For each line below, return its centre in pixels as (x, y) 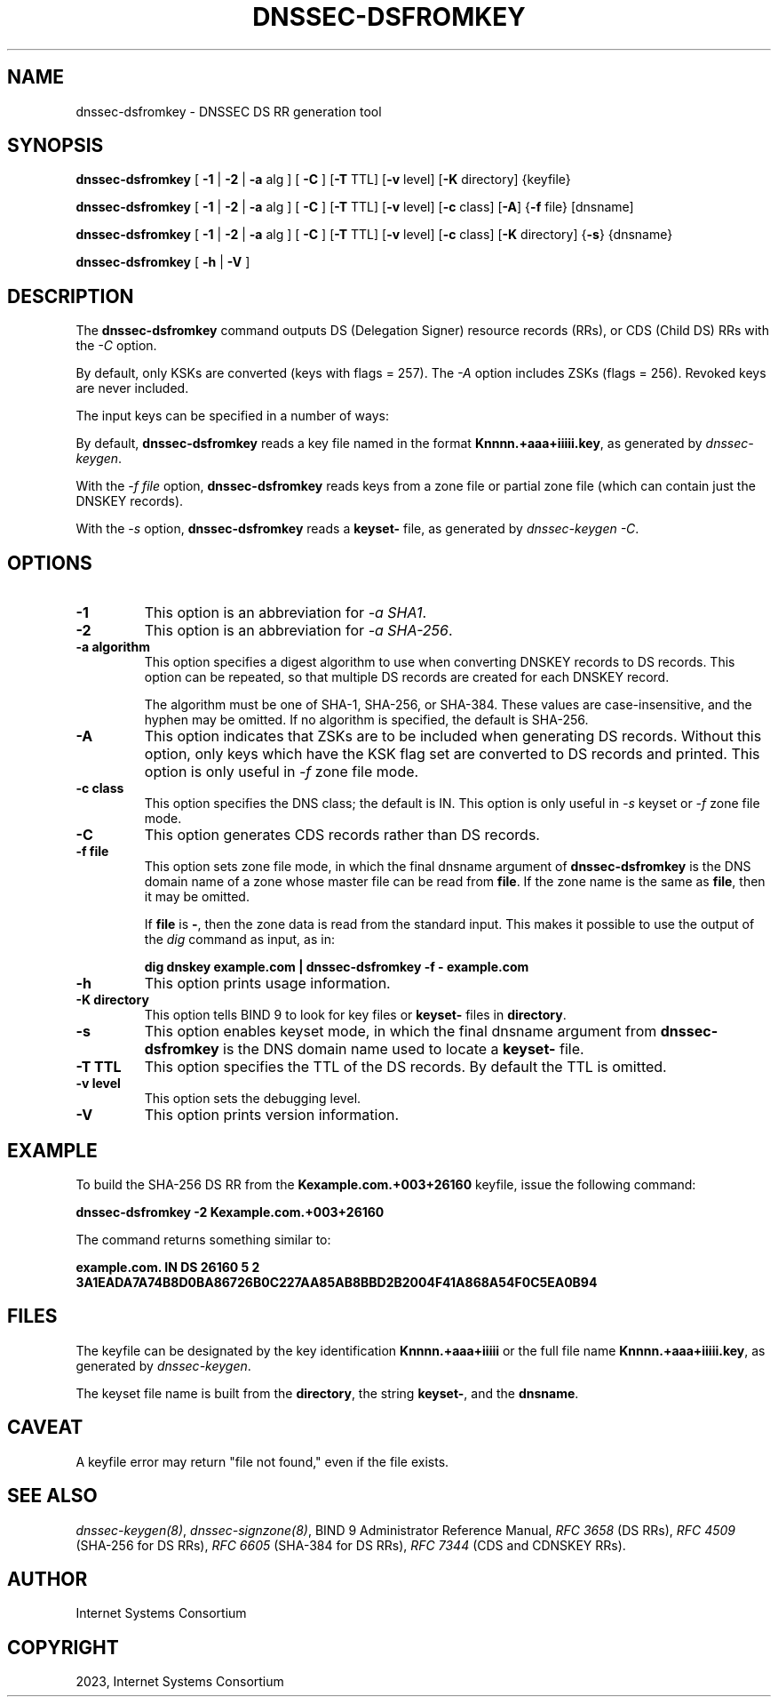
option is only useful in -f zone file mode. (282, 772)
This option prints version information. (272, 1115)
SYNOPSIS (56, 146)
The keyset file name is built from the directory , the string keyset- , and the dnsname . (327, 1393)
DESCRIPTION (71, 296)
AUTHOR (48, 1579)
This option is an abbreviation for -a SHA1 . (286, 613)
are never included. (132, 388)
